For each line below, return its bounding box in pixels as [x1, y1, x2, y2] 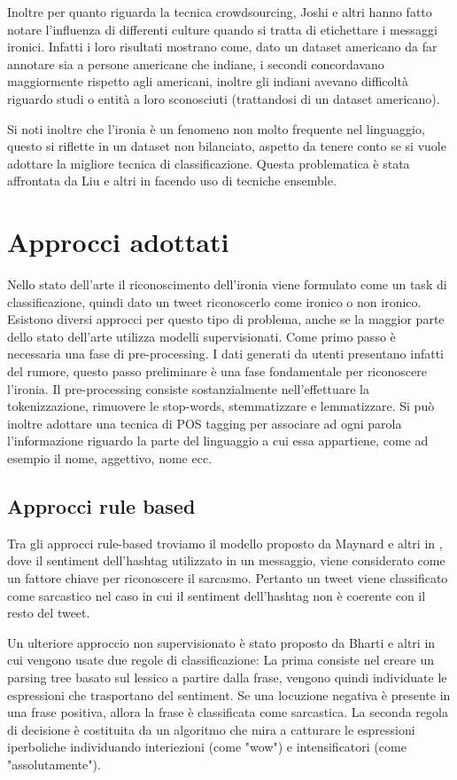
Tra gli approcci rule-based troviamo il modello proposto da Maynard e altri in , [7, 533, 443, 552]
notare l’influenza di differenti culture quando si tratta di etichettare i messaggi [7, 20, 438, 38]
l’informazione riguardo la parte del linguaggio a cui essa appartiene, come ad [7, 431, 429, 450]
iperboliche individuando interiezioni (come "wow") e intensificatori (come [7, 737, 407, 756]
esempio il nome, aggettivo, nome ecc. [7, 449, 213, 467]
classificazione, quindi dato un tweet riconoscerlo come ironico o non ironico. [7, 292, 422, 311]
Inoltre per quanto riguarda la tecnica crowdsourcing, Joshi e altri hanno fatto [7, 3, 432, 20]
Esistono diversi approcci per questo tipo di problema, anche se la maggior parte [7, 310, 445, 328]
